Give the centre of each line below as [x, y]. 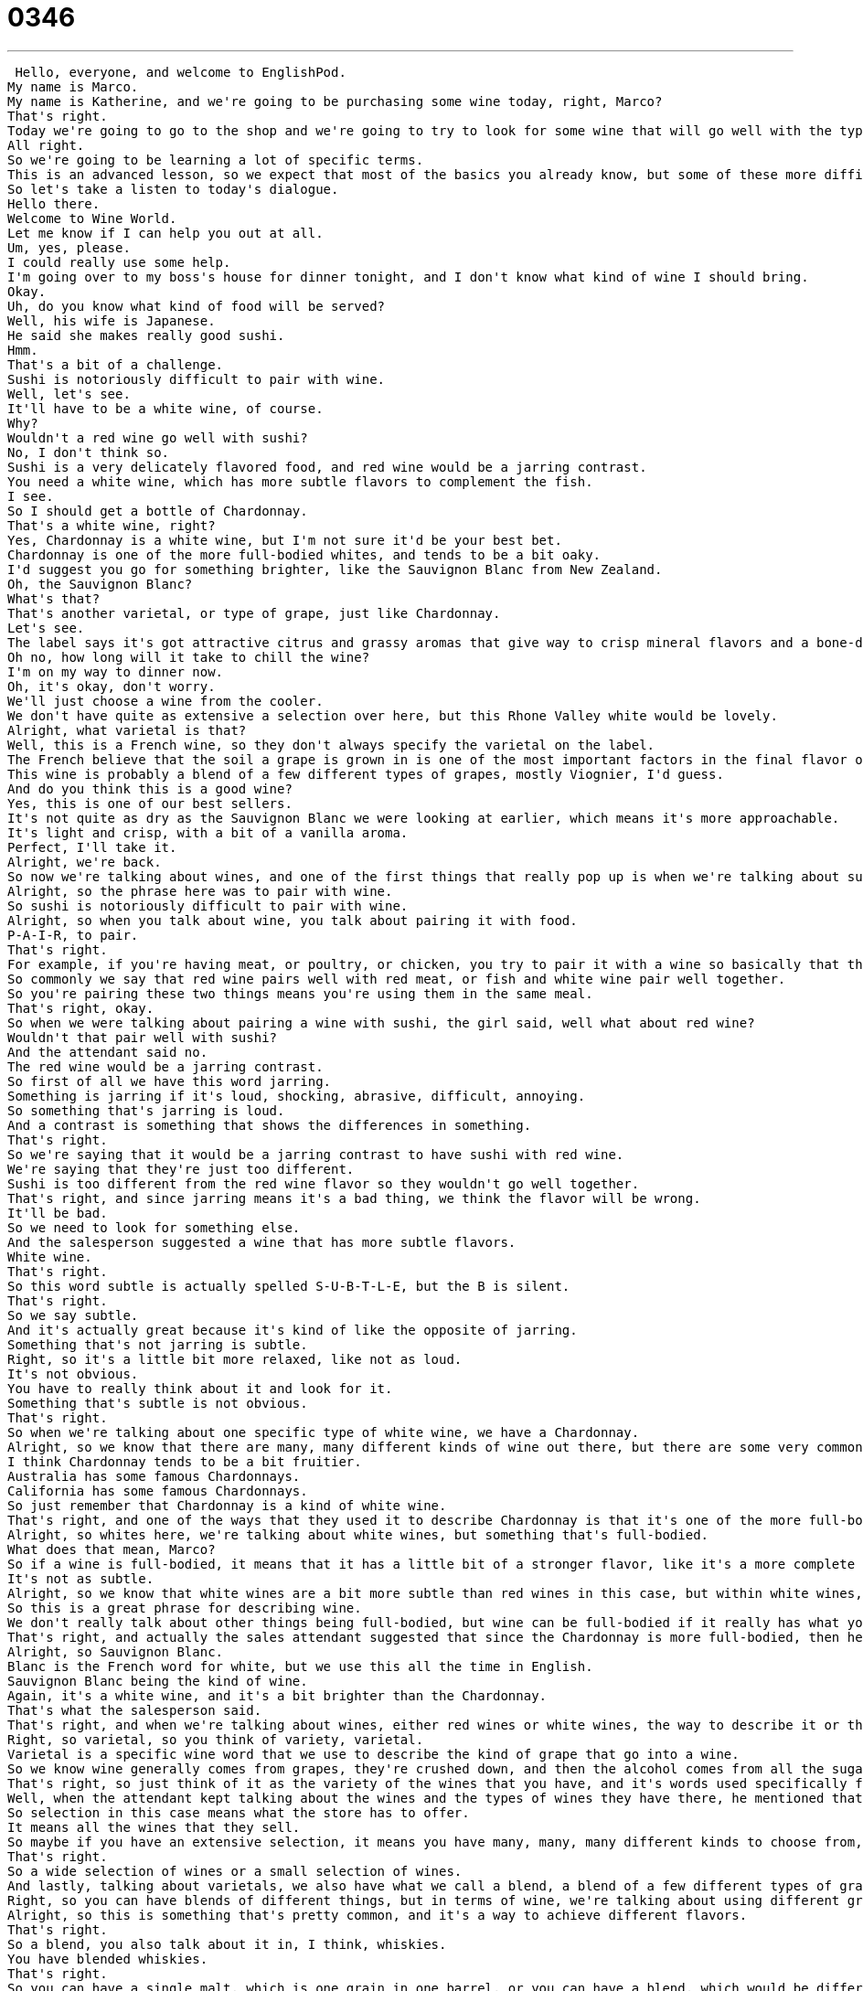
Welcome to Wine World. [92, 218]
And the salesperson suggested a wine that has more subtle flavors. [262, 1242]
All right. [46, 145]
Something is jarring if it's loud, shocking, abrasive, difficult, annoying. [297, 1096]
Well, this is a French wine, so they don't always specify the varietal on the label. [331, 745]
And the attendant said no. [108, 1052]
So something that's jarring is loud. [146, 1110]
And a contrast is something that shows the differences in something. [270, 1125]
